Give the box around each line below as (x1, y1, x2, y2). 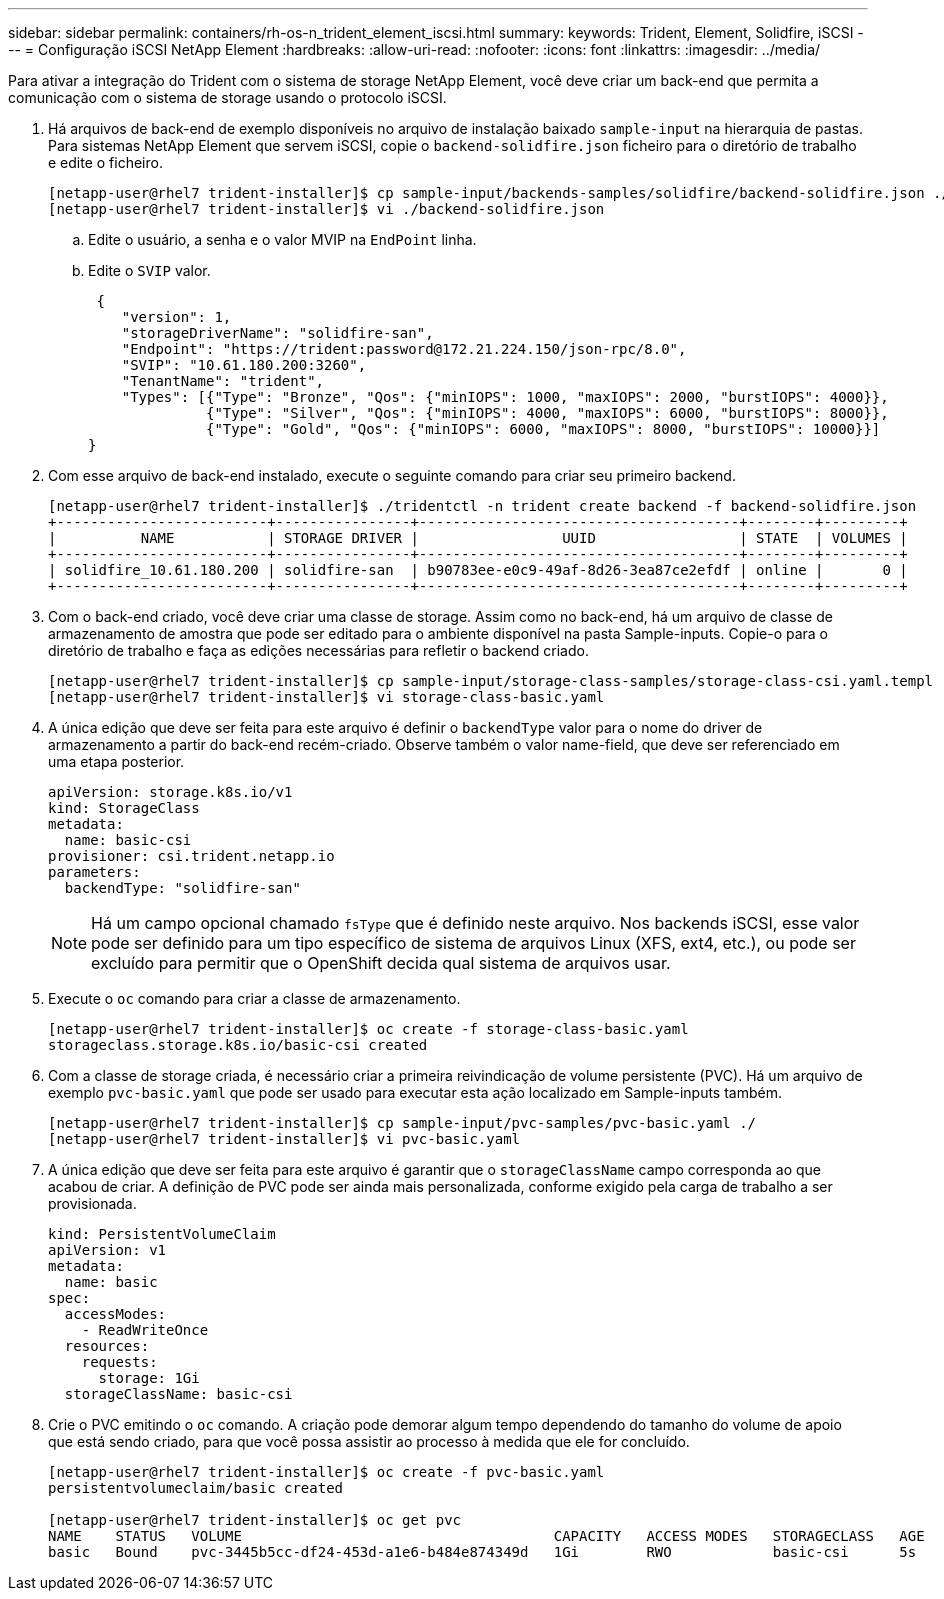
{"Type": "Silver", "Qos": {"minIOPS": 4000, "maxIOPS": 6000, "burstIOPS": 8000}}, (206, 405, 889, 421)
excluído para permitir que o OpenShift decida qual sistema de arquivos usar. (91, 953, 671, 973)
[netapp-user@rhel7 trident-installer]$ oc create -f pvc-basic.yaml (48, 1464, 605, 1480)
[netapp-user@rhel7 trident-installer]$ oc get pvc (48, 1512, 462, 1528)
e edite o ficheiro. (48, 154, 163, 171)
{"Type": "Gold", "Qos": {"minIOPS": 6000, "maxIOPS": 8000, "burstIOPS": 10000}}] (206, 421, 881, 437)
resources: (64, 1338, 150, 1354)
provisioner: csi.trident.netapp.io (48, 848, 335, 864)
